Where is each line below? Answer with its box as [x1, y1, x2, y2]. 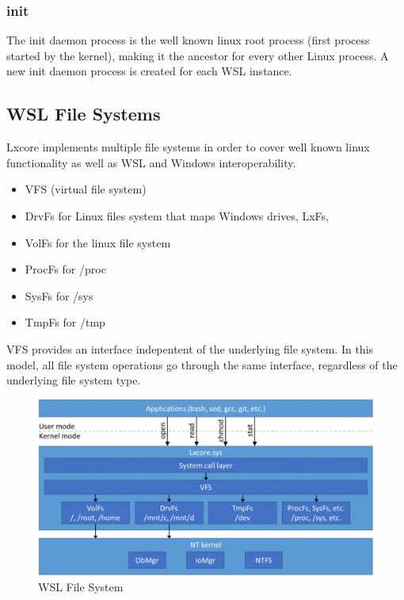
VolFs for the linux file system [25, 234, 171, 250]
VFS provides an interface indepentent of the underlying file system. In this [6, 340, 374, 357]
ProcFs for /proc [25, 261, 106, 277]
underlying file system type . [6, 372, 141, 388]
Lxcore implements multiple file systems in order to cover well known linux [6, 139, 370, 155]
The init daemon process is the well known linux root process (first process [6, 32, 370, 48]
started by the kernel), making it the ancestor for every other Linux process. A [6, 47, 389, 63]
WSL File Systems [6, 101, 161, 126]
